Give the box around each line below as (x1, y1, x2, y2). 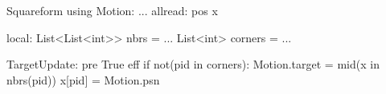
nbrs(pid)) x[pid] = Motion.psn (6, 71, 160, 88)
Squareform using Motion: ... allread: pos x (6, 2, 218, 18)
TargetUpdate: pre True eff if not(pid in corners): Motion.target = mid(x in (6, 56, 380, 72)
